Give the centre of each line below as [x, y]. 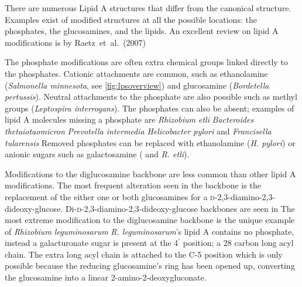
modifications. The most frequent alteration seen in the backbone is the [133, 185]
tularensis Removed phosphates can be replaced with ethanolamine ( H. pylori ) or [150, 142]
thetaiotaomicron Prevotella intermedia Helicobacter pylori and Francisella [138, 131]
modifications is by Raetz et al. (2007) [75, 42]
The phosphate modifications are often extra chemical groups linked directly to [146, 62]
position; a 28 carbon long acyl [238, 243]
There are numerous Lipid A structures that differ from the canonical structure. [148, 8]
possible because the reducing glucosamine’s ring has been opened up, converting [150, 266]
